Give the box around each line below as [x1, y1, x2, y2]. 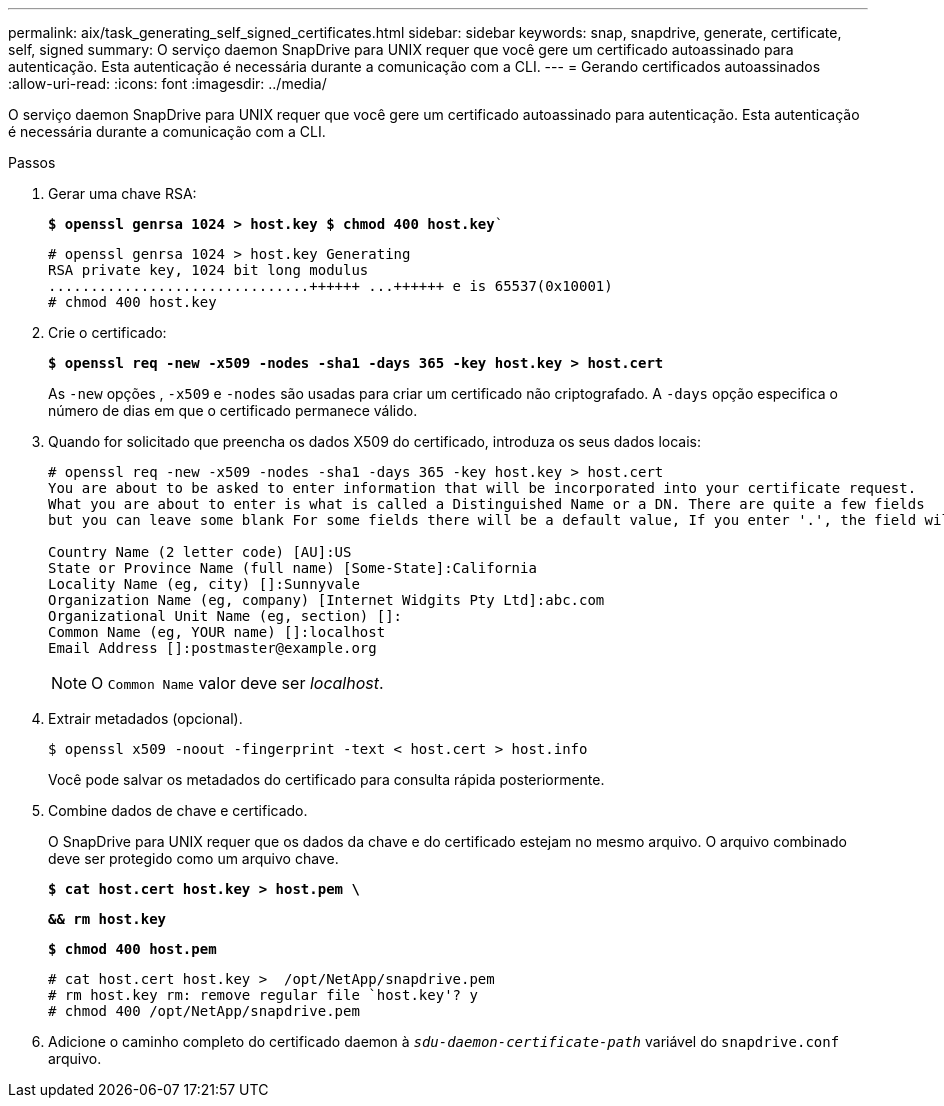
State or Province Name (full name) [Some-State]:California [48, 560, 537, 576]
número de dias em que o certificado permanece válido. [48, 402, 418, 419]
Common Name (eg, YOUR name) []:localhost [48, 624, 386, 640]
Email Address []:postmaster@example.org [48, 640, 377, 656]
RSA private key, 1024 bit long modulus [48, 262, 369, 278]
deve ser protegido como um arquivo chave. [48, 850, 339, 867]
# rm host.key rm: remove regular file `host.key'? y [48, 987, 478, 1003]
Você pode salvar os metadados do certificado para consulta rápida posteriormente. [48, 771, 605, 788]
